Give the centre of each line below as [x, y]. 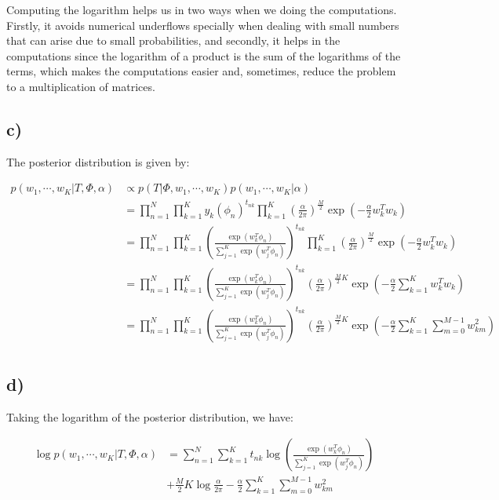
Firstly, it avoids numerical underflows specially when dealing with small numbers [203, 25]
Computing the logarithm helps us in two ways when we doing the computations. [202, 9]
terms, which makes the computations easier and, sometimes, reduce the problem [201, 71]
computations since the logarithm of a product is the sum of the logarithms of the [204, 55]
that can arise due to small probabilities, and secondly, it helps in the [173, 40]
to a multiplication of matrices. [81, 86]
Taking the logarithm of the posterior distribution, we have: [150, 416]
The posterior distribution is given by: [98, 161]
